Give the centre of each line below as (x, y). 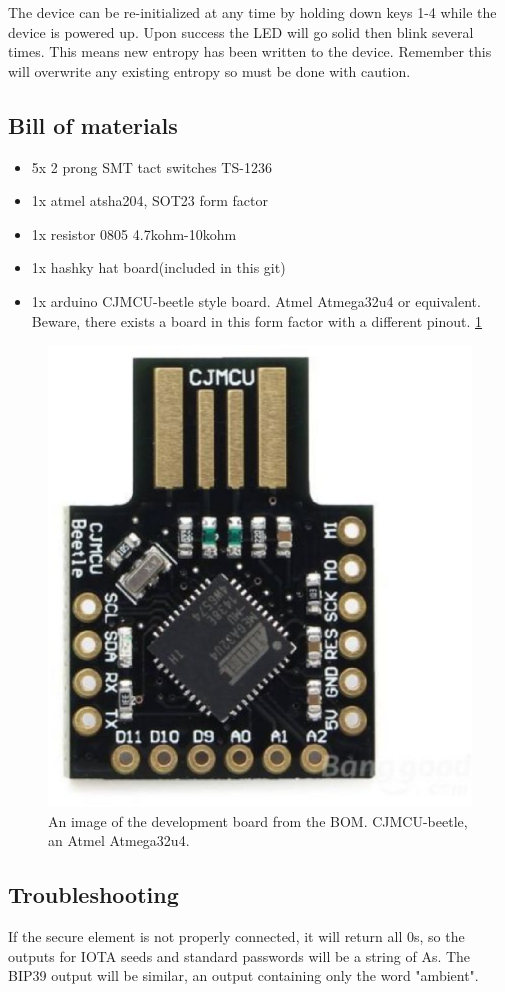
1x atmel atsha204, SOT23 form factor (150, 200)
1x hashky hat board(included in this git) (158, 267)
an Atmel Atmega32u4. (119, 840)
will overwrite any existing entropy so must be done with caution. (209, 70)
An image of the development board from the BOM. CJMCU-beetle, (258, 820)
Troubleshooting (93, 894)
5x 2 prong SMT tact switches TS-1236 (151, 166)
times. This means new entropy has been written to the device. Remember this (250, 51)
